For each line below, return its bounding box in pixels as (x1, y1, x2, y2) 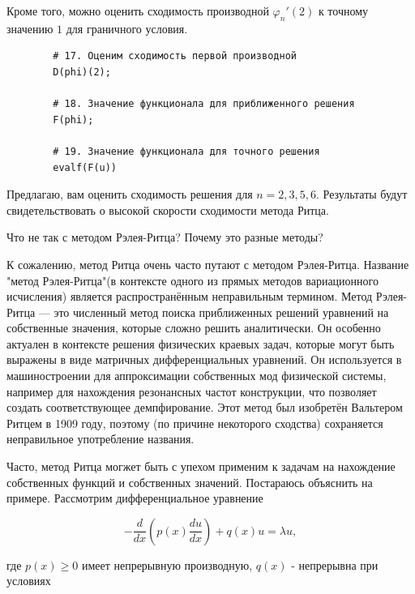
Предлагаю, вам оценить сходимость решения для (6, 186, 253, 203)
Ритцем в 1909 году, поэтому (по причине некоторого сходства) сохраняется (6, 414, 383, 431)
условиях (6, 572, 51, 589)
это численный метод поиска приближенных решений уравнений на (53, 303, 389, 320)
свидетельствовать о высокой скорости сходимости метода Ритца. (6, 201, 329, 218)
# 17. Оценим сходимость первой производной (53, 50, 297, 62)
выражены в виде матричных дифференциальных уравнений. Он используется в (6, 351, 402, 368)
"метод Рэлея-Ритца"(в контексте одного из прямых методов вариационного (6, 271, 379, 288)
